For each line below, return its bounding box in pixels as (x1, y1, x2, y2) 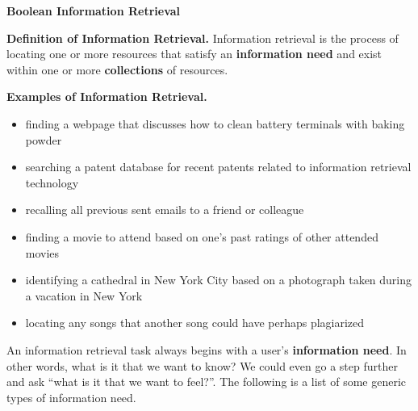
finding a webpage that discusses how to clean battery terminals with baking (25, 115, 405, 132)
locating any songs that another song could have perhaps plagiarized (25, 314, 365, 331)
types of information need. (6, 388, 136, 405)
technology (25, 174, 79, 191)
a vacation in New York (25, 287, 143, 304)
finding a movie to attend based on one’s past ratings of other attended (25, 228, 378, 245)
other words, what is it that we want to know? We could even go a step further (6, 357, 398, 374)
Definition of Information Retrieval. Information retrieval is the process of (6, 29, 399, 46)
